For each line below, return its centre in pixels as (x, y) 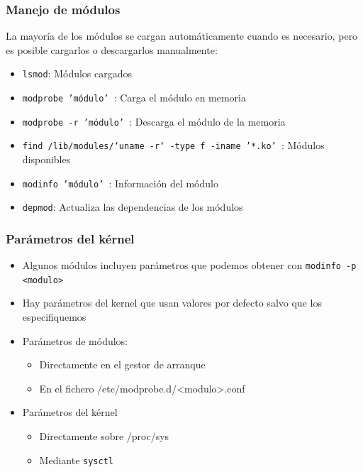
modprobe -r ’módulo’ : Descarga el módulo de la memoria (154, 121)
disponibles (46, 159)
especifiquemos (54, 317)
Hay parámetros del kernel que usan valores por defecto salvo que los (172, 303)
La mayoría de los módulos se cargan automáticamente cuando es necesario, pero (182, 36)
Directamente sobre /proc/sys (104, 436)
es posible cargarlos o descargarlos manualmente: (112, 49)
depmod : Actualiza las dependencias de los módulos (133, 207)
